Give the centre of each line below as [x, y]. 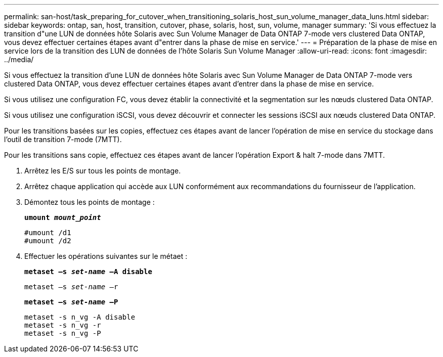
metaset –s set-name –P [71, 302]
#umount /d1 [48, 233]
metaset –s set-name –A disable [88, 272]
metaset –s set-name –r [71, 287]
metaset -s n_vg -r [63, 325]
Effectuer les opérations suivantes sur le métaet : [106, 256]
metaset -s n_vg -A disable [80, 317]
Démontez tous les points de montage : [90, 202]
